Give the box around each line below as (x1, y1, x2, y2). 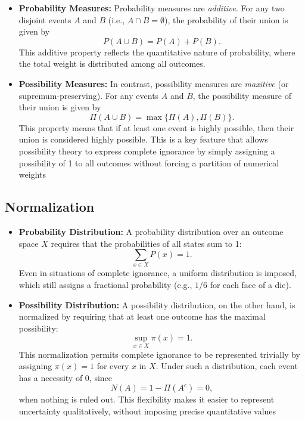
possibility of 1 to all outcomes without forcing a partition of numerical (18, 156, 279, 169)
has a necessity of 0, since (18, 371, 113, 383)
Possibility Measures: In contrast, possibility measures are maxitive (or (18, 77, 289, 89)
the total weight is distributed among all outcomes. (18, 57, 206, 70)
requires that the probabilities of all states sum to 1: (51, 237, 242, 249)
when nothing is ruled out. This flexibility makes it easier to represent (18, 393, 275, 405)
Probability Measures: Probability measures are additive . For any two (18, 2, 285, 14)
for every (97, 360, 129, 372)
